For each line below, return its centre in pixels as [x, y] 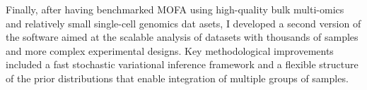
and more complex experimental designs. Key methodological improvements [170, 50]
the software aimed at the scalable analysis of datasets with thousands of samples [182, 37]
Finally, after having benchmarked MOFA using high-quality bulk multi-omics [175, 9]
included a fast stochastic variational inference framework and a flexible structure [182, 64]
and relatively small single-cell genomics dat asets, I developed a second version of [183, 23]
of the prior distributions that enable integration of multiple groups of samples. [177, 78]
